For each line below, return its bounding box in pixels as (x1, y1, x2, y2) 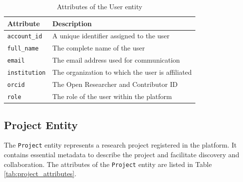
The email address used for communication (52, 55, 180, 65)
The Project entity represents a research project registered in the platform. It (4, 140, 237, 150)
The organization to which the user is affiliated (52, 67, 192, 77)
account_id (7, 33, 42, 40)
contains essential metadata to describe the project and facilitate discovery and (4, 149, 240, 159)
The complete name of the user (52, 43, 145, 53)
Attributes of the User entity (56, 1, 142, 11)
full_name (7, 45, 39, 52)
